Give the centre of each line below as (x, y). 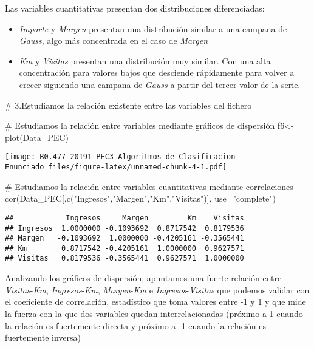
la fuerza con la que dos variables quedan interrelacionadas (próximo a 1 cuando (154, 313)
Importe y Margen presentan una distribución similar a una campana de (153, 28)
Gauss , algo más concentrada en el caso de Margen (114, 40)
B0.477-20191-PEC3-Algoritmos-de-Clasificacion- (140, 157)
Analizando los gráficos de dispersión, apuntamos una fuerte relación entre (143, 278)
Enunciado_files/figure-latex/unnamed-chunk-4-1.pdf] (116, 167)
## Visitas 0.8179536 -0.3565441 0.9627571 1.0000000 (125, 258)
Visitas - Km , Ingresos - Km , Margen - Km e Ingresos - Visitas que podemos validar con (157, 289)
